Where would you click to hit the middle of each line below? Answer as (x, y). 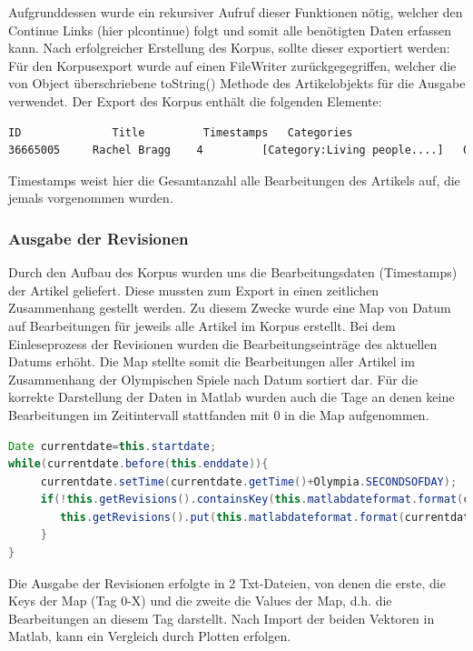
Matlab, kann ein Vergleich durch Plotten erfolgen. (150, 636)
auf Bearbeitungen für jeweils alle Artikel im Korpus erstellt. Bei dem (202, 325)
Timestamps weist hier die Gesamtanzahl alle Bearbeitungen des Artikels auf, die (234, 180)
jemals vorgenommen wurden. (91, 198)
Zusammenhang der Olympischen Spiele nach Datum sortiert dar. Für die (213, 379)
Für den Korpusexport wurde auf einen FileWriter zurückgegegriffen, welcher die (232, 65)
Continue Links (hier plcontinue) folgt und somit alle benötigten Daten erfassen (230, 30)
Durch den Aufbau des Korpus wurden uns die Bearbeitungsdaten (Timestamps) (233, 272)
